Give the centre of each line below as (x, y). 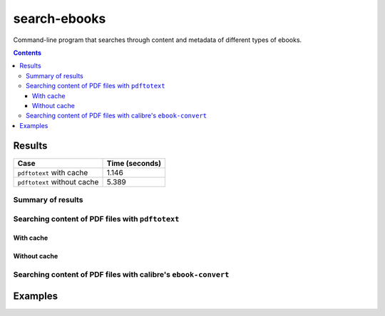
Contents (27, 53)
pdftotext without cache (58, 181)
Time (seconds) (134, 163)
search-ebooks (60, 19)
